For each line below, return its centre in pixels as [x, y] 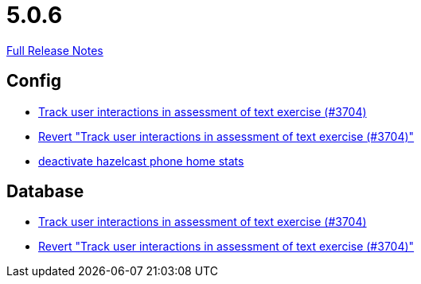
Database [45, 192]
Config [34, 81]
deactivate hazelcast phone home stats [141, 161]
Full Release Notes [55, 50]
